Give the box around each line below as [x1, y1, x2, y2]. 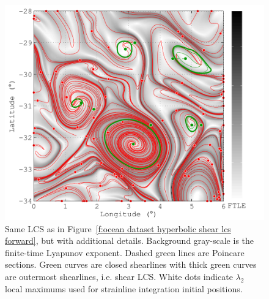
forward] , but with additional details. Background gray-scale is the [5, 234, 254, 247]
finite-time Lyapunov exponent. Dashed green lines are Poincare [5, 246, 245, 259]
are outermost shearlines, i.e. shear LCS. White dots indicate [5, 270, 233, 283]
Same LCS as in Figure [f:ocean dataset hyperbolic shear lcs [5, 222, 231, 235]
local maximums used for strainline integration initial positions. [5, 282, 243, 295]
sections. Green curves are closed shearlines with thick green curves [5, 258, 257, 271]
